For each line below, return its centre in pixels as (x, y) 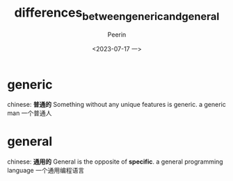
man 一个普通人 (30, 113)
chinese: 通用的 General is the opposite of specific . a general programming (115, 162)
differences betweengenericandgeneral (117, 14)
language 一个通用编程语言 (46, 171)
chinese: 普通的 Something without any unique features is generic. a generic (116, 105)
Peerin (117, 34)
